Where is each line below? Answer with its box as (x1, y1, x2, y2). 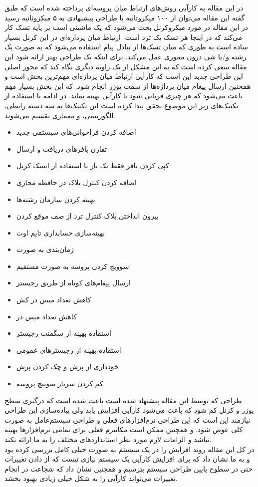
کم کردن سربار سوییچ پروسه (16, 378, 103, 389)
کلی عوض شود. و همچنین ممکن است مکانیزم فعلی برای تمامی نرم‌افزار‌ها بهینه (4, 424, 243, 435)
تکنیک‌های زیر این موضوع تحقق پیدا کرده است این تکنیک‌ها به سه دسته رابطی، (4, 100, 239, 110)
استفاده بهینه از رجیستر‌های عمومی (16, 344, 121, 355)
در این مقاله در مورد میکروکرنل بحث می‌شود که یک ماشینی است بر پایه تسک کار (4, 22, 248, 32)
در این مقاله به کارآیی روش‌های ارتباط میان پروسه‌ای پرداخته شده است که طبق (4, 2, 244, 12)
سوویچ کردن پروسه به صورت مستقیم (16, 260, 129, 271)
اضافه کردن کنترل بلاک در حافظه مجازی (16, 177, 137, 187)
